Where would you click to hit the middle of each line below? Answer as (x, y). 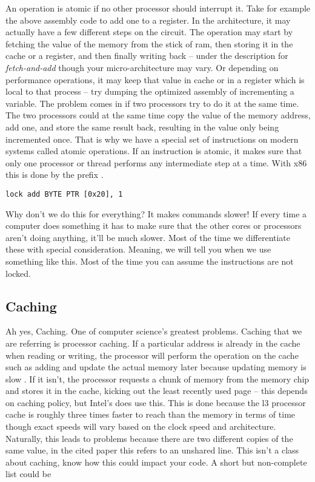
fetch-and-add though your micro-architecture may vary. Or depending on (142, 67)
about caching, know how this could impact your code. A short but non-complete (156, 462)
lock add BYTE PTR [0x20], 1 (64, 194)
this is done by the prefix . (55, 175)
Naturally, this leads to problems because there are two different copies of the (149, 438)
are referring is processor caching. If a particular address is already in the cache (153, 343)
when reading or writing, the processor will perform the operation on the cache (152, 355)
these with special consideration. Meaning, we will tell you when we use (138, 249)
